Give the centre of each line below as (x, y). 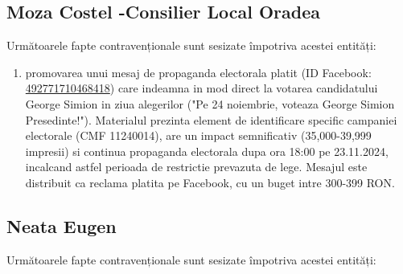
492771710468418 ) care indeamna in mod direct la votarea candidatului (201, 88)
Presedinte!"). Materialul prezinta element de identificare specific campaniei (211, 119)
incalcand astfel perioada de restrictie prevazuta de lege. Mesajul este (196, 167)
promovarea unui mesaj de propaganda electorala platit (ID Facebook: (198, 72)
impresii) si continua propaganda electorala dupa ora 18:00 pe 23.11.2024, (207, 151)
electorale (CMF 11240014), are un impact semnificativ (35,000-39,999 (198, 135)
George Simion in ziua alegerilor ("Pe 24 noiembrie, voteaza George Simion (210, 103)
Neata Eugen (62, 225)
